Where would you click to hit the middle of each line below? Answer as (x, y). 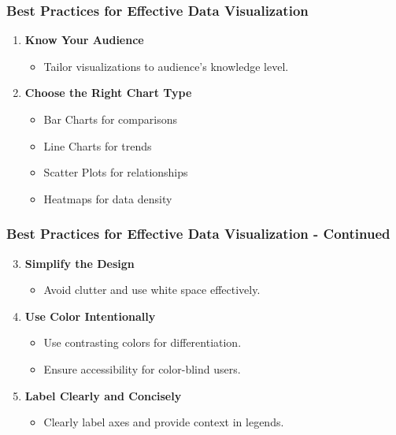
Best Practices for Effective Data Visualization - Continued (198, 234)
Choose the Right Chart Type (108, 93)
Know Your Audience (84, 40)
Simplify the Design (80, 263)
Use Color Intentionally (90, 316)
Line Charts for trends (98, 145)
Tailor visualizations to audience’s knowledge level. (166, 66)
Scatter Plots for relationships (116, 172)
